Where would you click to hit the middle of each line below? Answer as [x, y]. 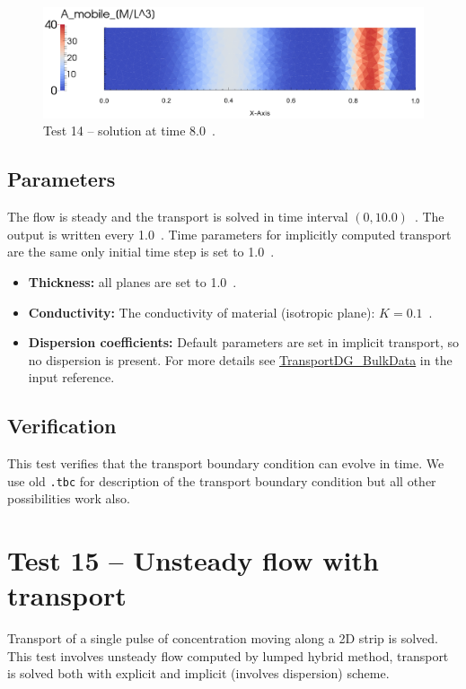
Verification [62, 426]
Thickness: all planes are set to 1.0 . [132, 281]
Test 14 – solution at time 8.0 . [129, 131]
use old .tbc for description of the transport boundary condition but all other [222, 480]
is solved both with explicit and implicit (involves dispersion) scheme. [198, 673]
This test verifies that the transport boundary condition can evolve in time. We [226, 463]
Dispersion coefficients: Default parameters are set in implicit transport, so [243, 342]
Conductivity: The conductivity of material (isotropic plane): [202, 312]
